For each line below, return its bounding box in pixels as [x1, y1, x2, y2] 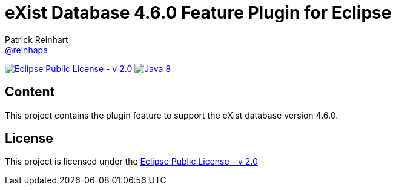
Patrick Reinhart [5, 34, 68, 45]
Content [5, 84, 55, 100]
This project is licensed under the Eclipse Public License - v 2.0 [5, 156, 258, 167]
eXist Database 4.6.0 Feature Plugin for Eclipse [5, 2, 392, 23]
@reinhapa [5, 44, 48, 55]
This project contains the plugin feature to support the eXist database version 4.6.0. [5, 110, 338, 120]
